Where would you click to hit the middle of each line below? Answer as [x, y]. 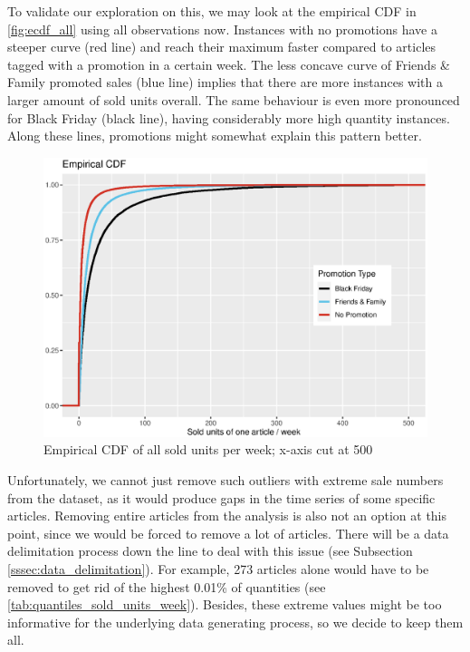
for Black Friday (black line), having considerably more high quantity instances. [229, 117]
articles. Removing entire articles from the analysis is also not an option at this [227, 516]
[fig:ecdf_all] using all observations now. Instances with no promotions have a [222, 29]
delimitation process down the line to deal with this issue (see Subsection [210, 551]
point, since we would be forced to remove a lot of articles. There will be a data [228, 533]
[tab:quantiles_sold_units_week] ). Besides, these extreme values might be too [225, 604]
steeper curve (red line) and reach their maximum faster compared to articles [222, 47]
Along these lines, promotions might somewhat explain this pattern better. [215, 136]
